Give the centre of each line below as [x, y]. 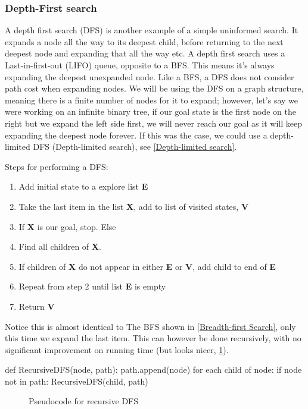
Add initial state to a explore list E [83, 186]
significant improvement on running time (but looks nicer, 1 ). [117, 349]
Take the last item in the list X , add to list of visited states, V [134, 206]
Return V [37, 306]
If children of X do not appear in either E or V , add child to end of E [147, 266]
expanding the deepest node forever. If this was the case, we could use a [136, 135]
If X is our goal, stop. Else [67, 226]
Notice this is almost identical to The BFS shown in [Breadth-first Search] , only [150, 326]
